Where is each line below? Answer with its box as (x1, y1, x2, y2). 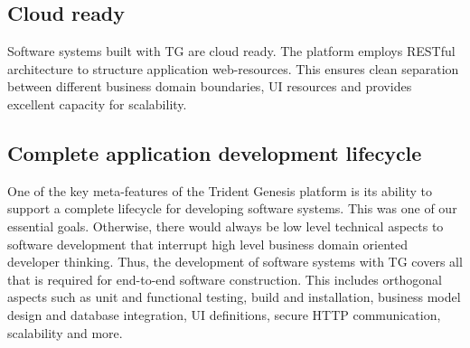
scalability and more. (7, 323, 123, 342)
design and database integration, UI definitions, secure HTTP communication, (7, 305, 441, 324)
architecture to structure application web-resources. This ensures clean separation (7, 59, 459, 78)
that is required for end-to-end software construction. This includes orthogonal (7, 269, 442, 288)
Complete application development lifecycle (7, 138, 422, 166)
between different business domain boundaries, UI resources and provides (7, 77, 412, 96)
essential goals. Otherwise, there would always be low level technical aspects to (7, 216, 444, 235)
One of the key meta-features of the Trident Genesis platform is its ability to (7, 181, 432, 200)
